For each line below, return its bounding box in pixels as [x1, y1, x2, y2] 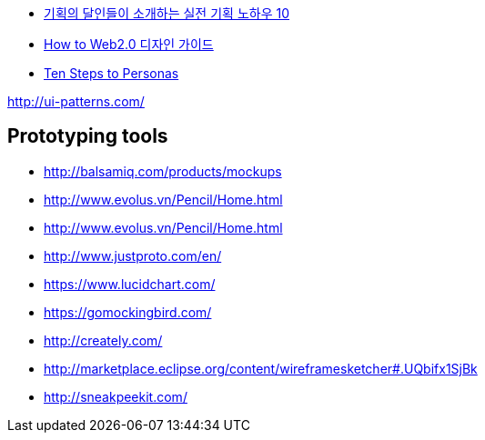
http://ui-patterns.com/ [7, 94, 145, 109]
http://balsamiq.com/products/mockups [44, 163, 282, 179]
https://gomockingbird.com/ [44, 304, 212, 320]
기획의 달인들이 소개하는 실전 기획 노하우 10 [44, 5, 289, 21]
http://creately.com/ [44, 332, 163, 348]
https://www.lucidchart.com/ [44, 275, 216, 292]
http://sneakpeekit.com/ [44, 388, 187, 405]
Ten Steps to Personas [44, 65, 179, 81]
